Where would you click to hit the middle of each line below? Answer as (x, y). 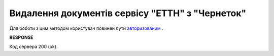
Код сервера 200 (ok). (33, 47)
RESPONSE (22, 37)
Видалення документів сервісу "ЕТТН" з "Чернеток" (128, 13)
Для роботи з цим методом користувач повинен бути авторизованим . (86, 28)
